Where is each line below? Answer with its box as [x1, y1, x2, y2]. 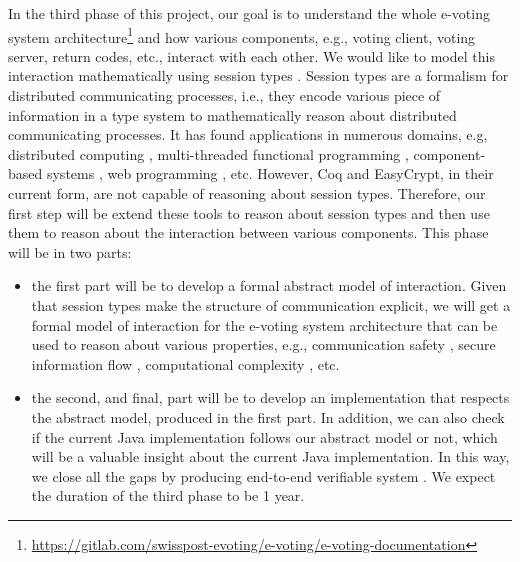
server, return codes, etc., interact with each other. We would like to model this [8, 45, 495, 66]
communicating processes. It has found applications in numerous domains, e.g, [8, 124, 488, 145]
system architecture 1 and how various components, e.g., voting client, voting [8, 23, 476, 47]
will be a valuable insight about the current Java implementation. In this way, [31, 446, 510, 467]
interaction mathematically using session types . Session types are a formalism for [8, 65, 509, 86]
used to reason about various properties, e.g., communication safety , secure [31, 334, 496, 355]
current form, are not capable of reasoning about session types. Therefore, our [8, 183, 486, 203]
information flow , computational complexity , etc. [31, 353, 340, 374]
